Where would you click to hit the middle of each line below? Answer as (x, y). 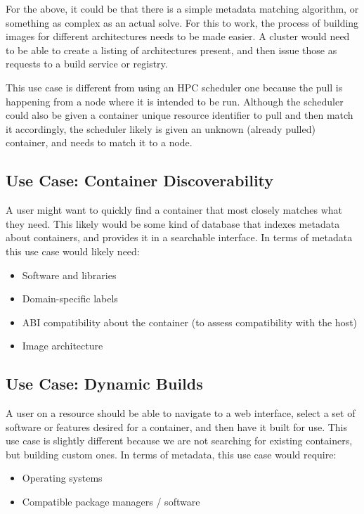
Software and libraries (69, 275)
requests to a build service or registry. (87, 64)
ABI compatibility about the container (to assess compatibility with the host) (190, 322)
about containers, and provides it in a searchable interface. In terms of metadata (179, 237)
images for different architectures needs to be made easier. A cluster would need (178, 36)
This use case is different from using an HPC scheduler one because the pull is (174, 87)
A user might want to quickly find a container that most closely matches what (174, 210)
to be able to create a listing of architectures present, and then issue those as (171, 50)
